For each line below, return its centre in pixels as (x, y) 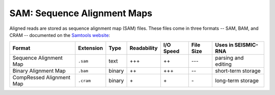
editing (223, 64)
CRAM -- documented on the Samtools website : (60, 35)
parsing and (229, 58)
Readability (144, 48)
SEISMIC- (246, 45)
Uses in (224, 45)
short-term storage (238, 71)
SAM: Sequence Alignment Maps (81, 13)
